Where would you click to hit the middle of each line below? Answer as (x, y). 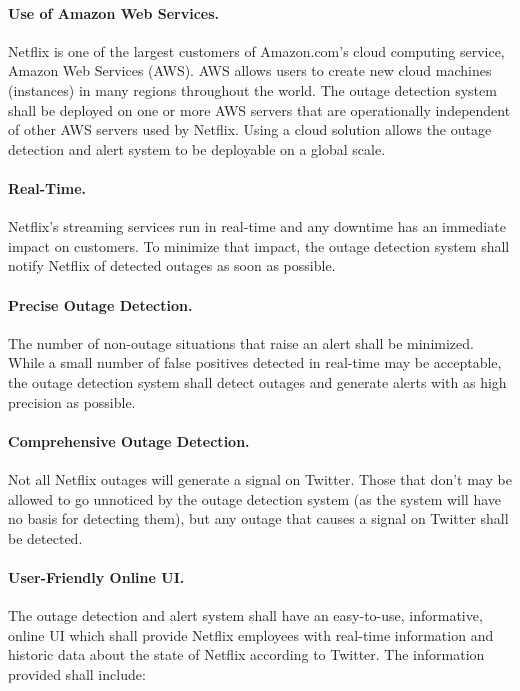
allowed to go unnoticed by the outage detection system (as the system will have (255, 498)
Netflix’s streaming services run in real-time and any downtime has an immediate (257, 226)
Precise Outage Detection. (100, 304)
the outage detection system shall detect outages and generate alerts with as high (257, 381)
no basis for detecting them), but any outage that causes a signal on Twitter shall (258, 518)
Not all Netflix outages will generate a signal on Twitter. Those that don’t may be (260, 478)
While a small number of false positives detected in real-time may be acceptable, (255, 362)
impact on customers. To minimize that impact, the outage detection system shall (259, 245)
